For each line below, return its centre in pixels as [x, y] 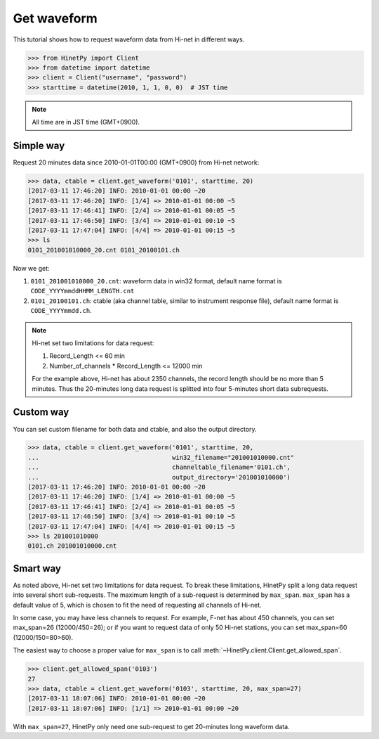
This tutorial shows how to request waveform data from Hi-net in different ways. [129, 39]
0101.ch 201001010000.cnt [72, 546]
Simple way [39, 145]
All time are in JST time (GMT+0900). [86, 122]
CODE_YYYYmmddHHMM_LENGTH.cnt [82, 291]
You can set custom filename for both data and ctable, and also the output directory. [135, 429]
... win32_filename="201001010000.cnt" [161, 457]
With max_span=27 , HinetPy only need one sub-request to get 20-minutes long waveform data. [152, 726]
